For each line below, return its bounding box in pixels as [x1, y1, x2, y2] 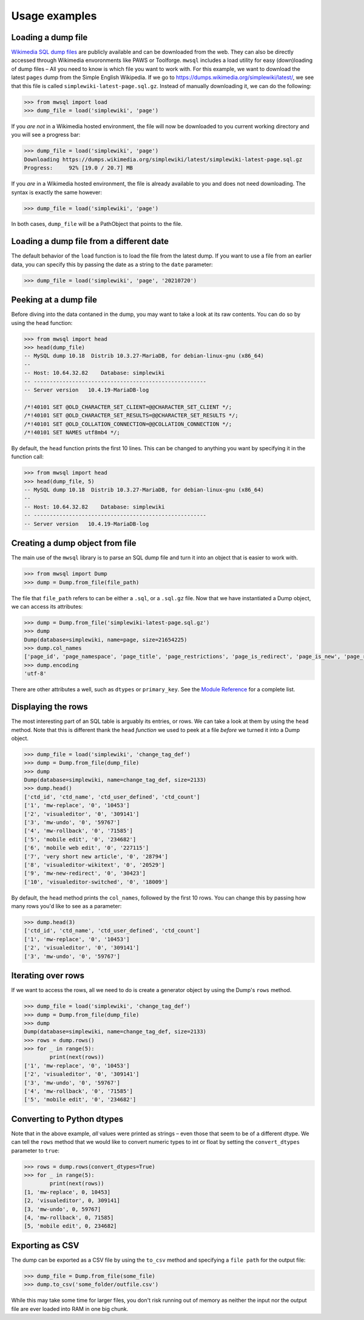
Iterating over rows [11, 971, 85, 981]
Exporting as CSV [11, 1240, 79, 1251]
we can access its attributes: [11, 603, 83, 610]
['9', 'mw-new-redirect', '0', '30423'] [24, 870, 146, 877]
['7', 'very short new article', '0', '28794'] [24, 853, 168, 860]
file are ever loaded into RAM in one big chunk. [11, 1305, 129, 1312]
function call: [11, 453, 44, 460]
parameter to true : [11, 1147, 60, 1154]
